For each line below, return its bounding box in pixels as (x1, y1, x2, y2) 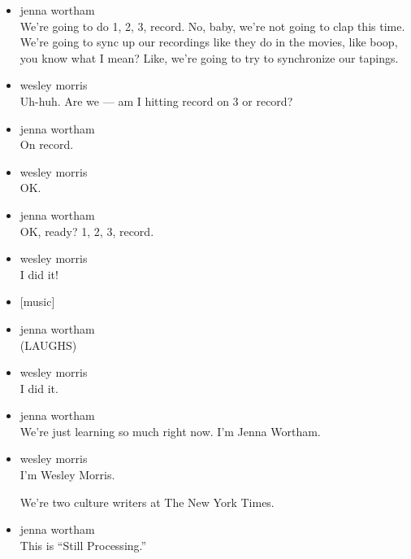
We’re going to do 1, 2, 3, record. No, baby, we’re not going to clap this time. (19, 17, 405, 34)
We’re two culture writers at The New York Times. (19, 493, 275, 510)
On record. (19, 136, 74, 153)
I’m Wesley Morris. (19, 466, 115, 483)
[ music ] (19, 293, 55, 310)
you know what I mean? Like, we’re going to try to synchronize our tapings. (19, 49, 399, 66)
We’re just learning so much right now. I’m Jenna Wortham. (19, 422, 321, 439)
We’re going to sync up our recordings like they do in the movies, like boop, (19, 33, 398, 50)
